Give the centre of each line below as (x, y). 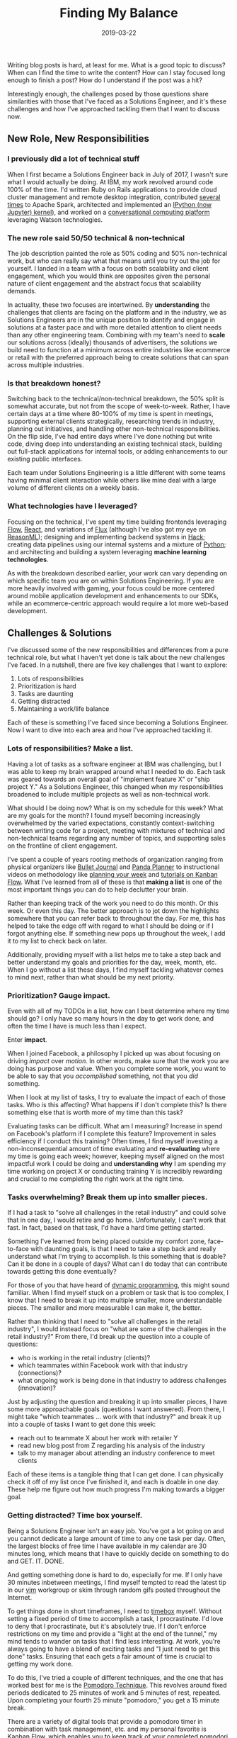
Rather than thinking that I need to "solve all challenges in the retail (105, 1322)
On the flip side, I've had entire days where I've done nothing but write (110, 437)
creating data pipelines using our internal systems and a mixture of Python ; (117, 544)
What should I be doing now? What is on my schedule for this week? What (115, 808)
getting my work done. (40, 1664)
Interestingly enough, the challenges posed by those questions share (108, 94)
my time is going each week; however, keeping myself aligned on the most (116, 1156)
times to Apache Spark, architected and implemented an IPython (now (110, 204)
